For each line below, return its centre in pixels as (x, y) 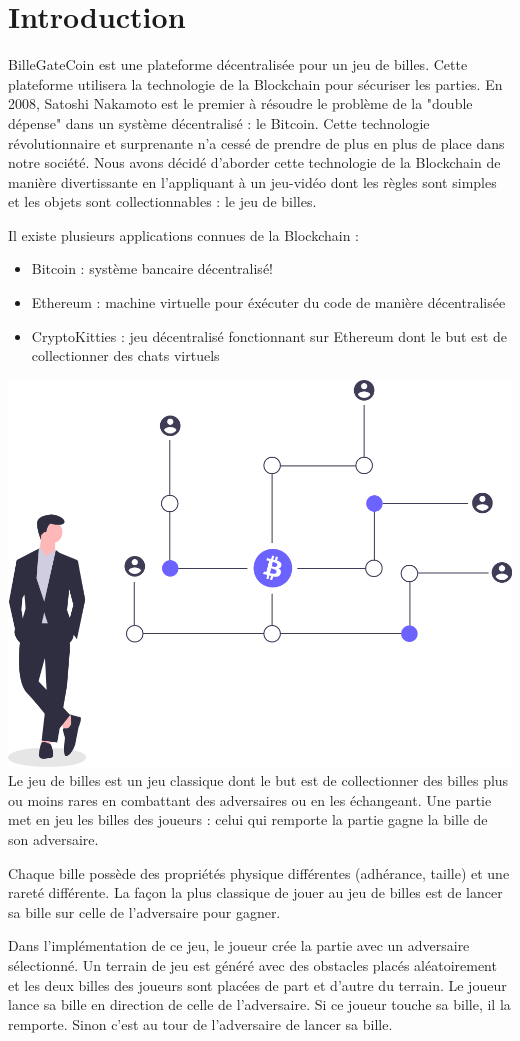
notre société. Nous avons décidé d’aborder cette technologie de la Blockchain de (254, 162)
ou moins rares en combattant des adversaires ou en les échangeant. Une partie (250, 799)
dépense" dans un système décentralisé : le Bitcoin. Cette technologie (219, 122)
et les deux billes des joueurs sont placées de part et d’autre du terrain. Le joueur (257, 984)
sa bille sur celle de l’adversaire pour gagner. (144, 911)
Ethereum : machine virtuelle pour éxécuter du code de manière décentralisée (268, 302)
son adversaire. (53, 838)
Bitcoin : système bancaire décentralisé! (152, 268)
